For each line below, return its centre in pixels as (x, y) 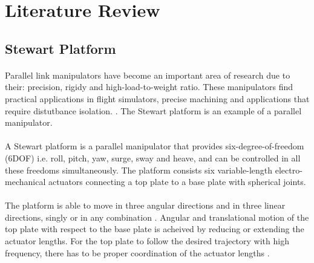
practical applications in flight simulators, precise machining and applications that (157, 98)
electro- (289, 170)
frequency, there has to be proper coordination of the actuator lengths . (137, 252)
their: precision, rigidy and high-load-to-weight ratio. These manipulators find (149, 87)
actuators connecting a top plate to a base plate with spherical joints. (177, 182)
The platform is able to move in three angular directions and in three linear (145, 205)
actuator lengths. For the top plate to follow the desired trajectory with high (147, 241)
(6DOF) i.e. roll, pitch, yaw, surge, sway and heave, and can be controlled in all (153, 157)
